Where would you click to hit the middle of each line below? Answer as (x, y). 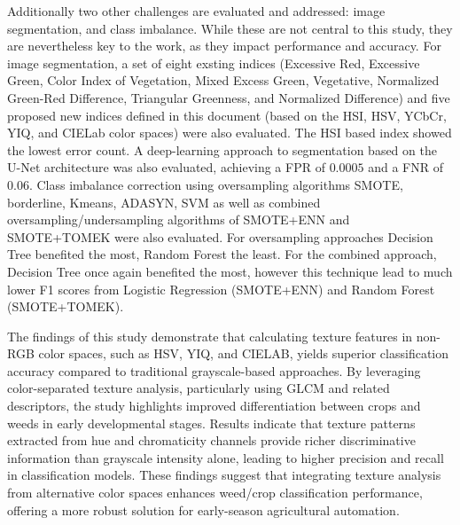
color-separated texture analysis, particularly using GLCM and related (199, 388)
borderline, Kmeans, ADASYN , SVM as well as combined (164, 202)
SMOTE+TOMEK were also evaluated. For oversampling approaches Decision (220, 236)
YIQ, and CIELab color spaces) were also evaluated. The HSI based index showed (230, 133)
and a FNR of (405, 167)
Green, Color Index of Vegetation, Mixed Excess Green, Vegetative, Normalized (223, 80)
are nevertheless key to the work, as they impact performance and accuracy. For (224, 46)
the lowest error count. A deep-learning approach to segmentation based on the (222, 149)
